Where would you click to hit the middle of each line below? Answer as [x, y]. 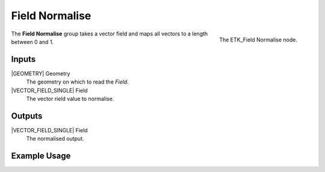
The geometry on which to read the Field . [77, 82]
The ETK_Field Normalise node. [258, 40]
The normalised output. [55, 139]
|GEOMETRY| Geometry [41, 73]
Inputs [23, 59]
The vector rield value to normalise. [70, 99]
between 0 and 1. [32, 41]
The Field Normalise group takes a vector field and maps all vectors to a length [110, 34]
